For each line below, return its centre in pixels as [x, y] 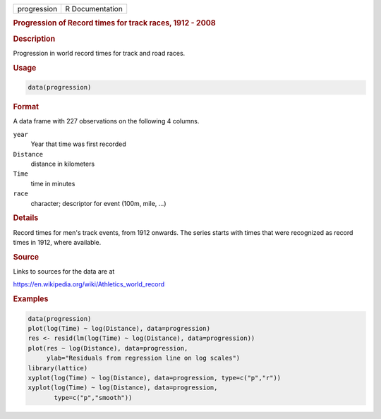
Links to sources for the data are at [64, 272]
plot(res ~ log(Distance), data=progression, [108, 348]
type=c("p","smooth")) [93, 397]
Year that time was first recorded [78, 144]
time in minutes [53, 183]
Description [34, 39]
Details [26, 218]
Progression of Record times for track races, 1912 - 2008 [114, 23]
